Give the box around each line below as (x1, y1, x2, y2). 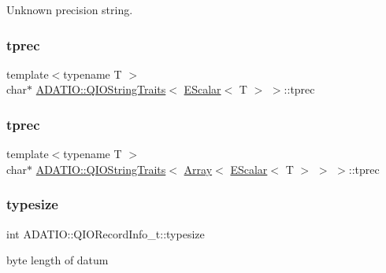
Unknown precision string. (6, 2, 133, 17)
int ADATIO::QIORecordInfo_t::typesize (6, 225, 205, 242)
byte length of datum (6, 252, 109, 268)
